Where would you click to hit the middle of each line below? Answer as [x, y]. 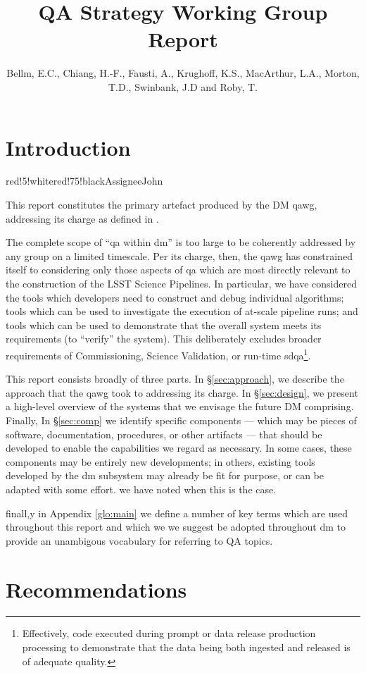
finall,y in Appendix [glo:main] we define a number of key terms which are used [177, 513]
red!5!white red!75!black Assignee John [84, 181]
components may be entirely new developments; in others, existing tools [160, 461]
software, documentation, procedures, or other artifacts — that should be [164, 434]
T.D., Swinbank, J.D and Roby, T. [183, 86]
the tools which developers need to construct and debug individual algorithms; [175, 297]
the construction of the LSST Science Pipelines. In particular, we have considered [181, 283]
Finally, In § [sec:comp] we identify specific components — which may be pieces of [181, 420]
